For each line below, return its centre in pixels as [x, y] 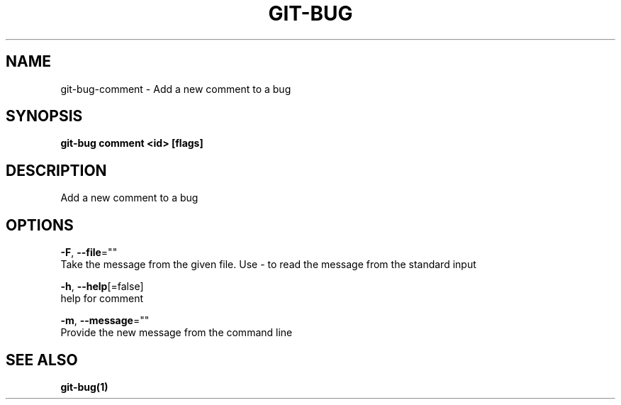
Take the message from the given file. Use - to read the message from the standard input [268, 265]
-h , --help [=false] [102, 287]
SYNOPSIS [44, 116]
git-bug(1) [84, 387]
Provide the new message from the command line [177, 333]
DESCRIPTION [56, 170]
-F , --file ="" [89, 253]
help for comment [102, 299]
